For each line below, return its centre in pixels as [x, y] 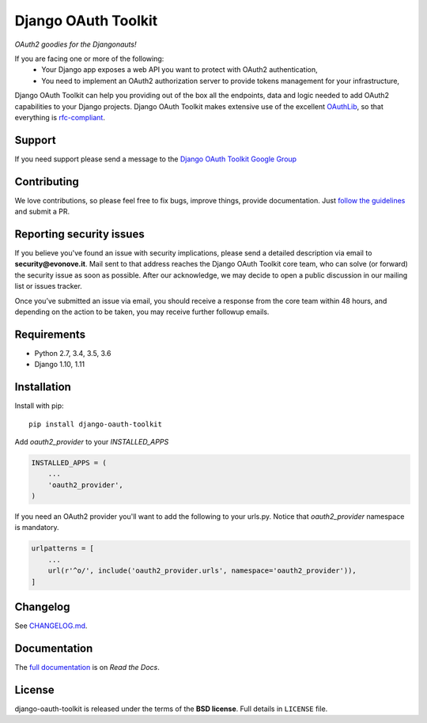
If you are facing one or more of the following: [89, 59]
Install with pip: [39, 406]
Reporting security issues [80, 234]
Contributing [47, 182]
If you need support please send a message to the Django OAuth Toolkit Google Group [155, 159]
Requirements [50, 334]
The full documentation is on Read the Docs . [87, 668]
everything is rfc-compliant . [60, 117]
